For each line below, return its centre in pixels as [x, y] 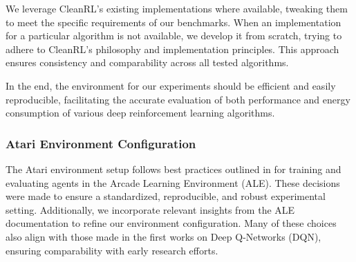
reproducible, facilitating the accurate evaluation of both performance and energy [178, 99]
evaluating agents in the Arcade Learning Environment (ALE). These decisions [173, 182]
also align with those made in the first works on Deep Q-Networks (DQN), [163, 236]
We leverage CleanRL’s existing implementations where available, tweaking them [177, 8]
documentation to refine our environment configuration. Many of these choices [171, 223]
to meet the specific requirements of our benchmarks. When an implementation [174, 22]
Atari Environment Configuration [101, 143]
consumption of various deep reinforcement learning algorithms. [140, 113]
